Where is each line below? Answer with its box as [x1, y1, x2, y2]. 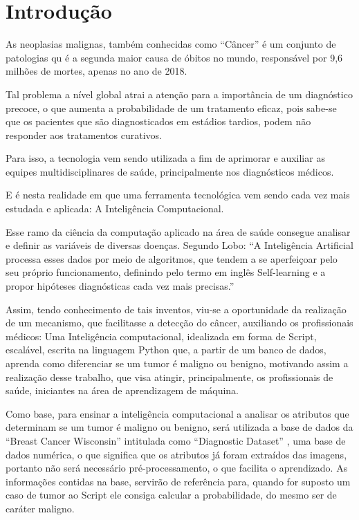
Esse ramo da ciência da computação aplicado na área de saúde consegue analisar [6, 224, 351, 239]
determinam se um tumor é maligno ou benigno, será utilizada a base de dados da [6, 420, 353, 434]
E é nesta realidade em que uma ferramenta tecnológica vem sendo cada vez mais [6, 187, 350, 202]
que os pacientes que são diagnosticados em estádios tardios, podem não [6, 114, 311, 129]
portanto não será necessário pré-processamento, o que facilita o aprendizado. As [6, 461, 348, 475]
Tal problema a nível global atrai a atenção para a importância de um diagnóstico [6, 86, 353, 101]
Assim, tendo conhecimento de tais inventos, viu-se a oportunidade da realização [6, 301, 347, 316]
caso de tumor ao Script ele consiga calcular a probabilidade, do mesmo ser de [6, 488, 337, 502]
